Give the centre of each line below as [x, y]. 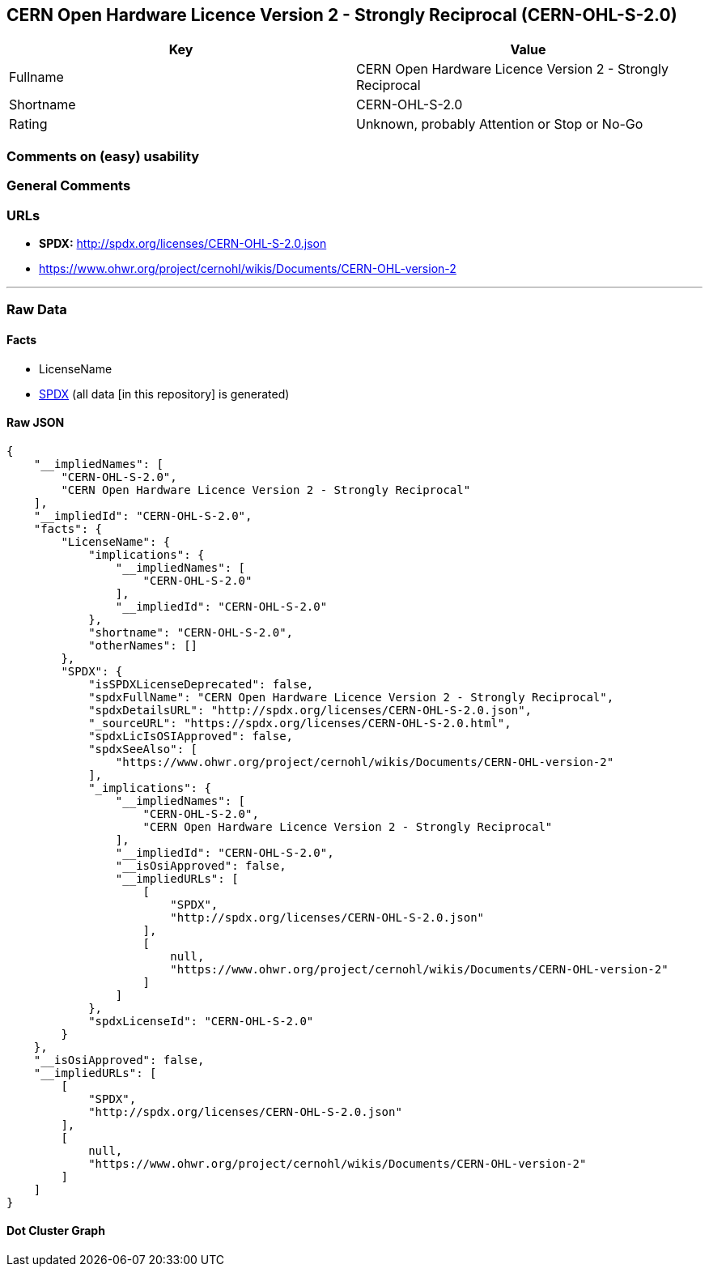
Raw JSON [36, 423]
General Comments [69, 186]
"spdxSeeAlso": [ [143, 749]
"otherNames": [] [143, 645]
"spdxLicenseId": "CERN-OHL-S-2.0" [201, 1021]
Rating [28, 124]
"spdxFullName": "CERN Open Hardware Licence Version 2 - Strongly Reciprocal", [351, 697]
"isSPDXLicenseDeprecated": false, [201, 684]
